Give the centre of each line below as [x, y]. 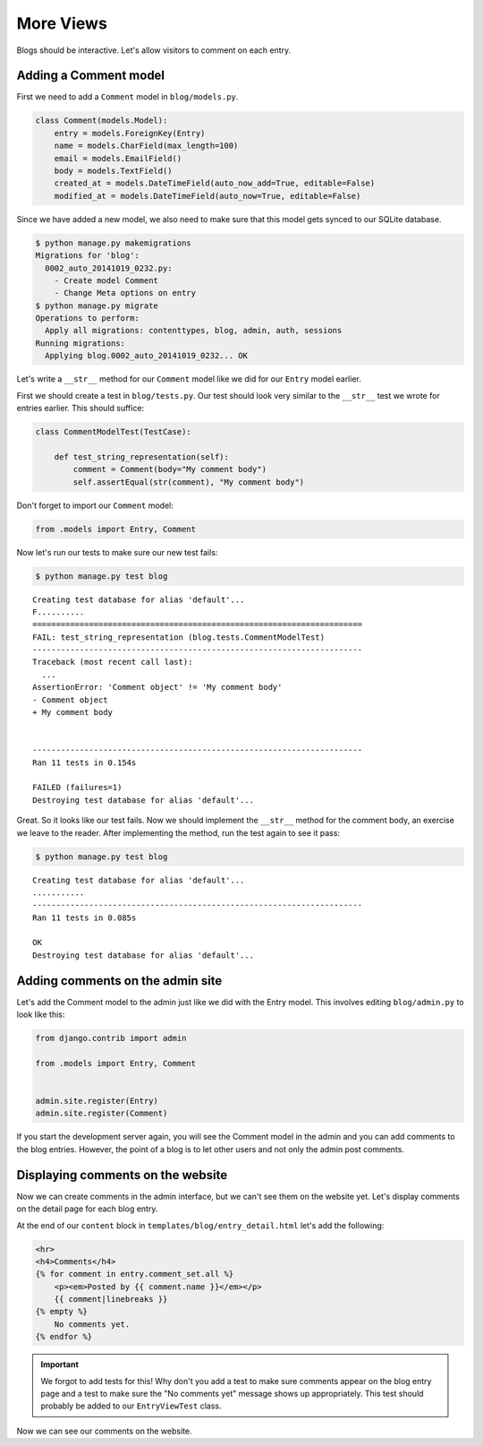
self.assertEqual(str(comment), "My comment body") [189, 482]
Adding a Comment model [91, 76]
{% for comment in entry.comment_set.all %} [135, 1274]
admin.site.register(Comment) [102, 1114]
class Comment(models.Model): [102, 120]
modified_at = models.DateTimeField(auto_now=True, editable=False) [208, 196]
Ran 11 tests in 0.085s [85, 917]
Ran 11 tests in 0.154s [85, 762]
